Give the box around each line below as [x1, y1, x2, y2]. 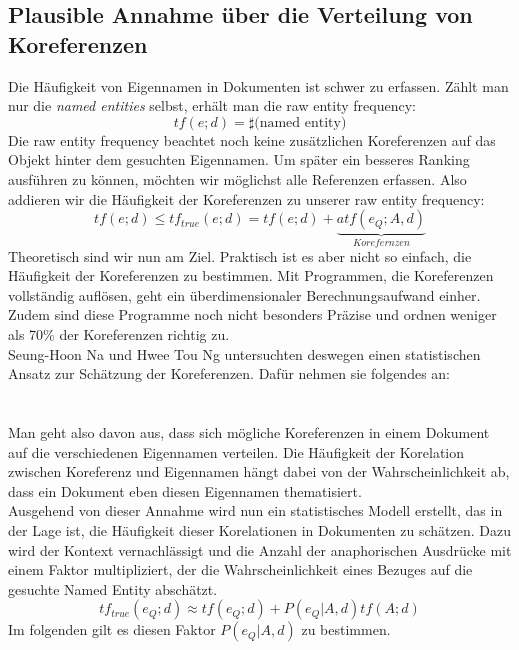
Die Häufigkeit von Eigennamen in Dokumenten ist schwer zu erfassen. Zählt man [8, 75, 509, 96]
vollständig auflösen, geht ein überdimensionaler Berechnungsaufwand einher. [8, 284, 481, 305]
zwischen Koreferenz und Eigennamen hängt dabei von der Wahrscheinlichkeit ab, [8, 461, 510, 482]
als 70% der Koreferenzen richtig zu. [8, 323, 230, 344]
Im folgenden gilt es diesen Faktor [8, 619, 216, 640]
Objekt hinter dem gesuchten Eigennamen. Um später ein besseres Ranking [8, 149, 470, 170]
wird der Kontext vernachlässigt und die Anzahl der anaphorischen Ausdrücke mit [8, 539, 512, 560]
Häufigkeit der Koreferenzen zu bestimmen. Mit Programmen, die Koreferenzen [8, 265, 494, 286]
